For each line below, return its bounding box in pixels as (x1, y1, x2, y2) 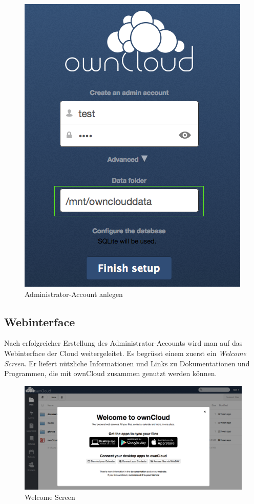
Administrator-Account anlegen (25, 288, 123, 299)
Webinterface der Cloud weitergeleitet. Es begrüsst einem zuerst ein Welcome (4, 347, 246, 358)
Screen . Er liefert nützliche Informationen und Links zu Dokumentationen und (4, 358, 250, 368)
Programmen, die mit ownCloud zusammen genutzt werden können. (4, 368, 217, 379)
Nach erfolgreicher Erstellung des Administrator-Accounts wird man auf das (4, 338, 243, 348)
